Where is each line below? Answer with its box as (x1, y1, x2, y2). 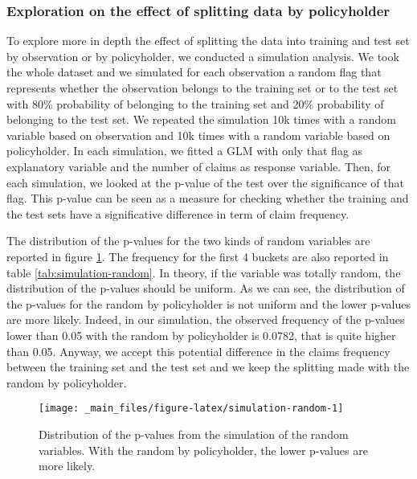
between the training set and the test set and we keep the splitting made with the (6, 358, 410, 375)
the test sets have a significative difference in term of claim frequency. (6, 205, 350, 222)
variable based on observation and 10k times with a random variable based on (6, 126, 390, 143)
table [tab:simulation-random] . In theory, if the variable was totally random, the (6, 264, 401, 280)
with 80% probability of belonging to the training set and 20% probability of (6, 95, 384, 112)
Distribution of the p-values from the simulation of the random (39, 425, 349, 442)
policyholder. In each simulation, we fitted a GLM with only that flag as (6, 142, 363, 159)
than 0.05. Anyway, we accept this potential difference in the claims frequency (6, 342, 390, 359)
